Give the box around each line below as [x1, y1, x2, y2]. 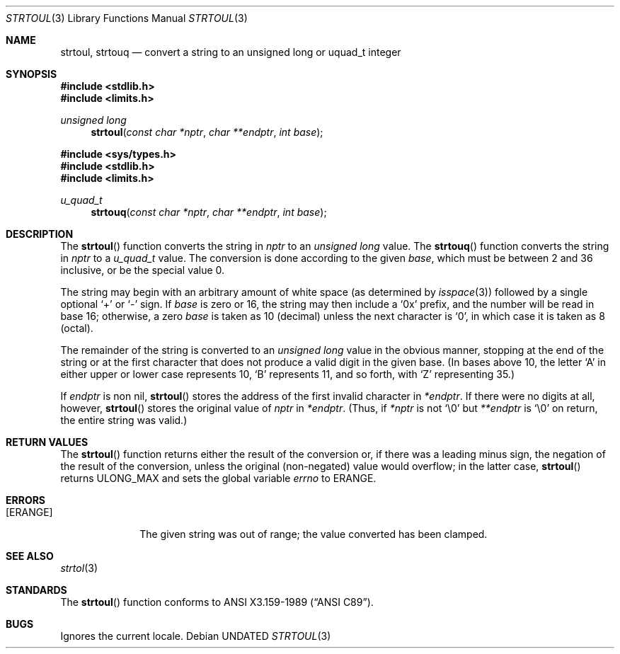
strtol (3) [60, 562, 98, 574]
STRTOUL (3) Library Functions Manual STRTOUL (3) [6, 12, 248, 24]
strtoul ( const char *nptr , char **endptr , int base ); [91, 126, 323, 138]
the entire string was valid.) [60, 414, 188, 426]
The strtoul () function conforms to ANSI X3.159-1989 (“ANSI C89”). [60, 596, 374, 608]
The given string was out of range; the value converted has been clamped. [139, 528, 488, 540]
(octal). [60, 322, 93, 334]
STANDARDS [6, 584, 67, 596]
